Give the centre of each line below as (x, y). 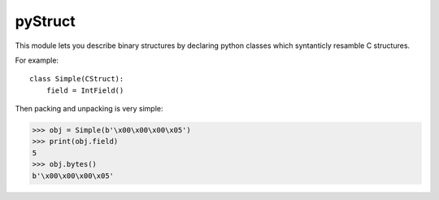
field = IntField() (85, 90)
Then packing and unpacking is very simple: (89, 109)
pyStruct (46, 21)
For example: (37, 60)
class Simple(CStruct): (77, 79)
